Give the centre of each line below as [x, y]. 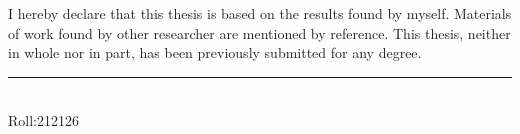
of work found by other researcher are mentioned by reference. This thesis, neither [259, 32]
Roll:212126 [43, 120]
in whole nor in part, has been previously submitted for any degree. [215, 52]
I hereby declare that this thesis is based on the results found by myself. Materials [260, 13]
